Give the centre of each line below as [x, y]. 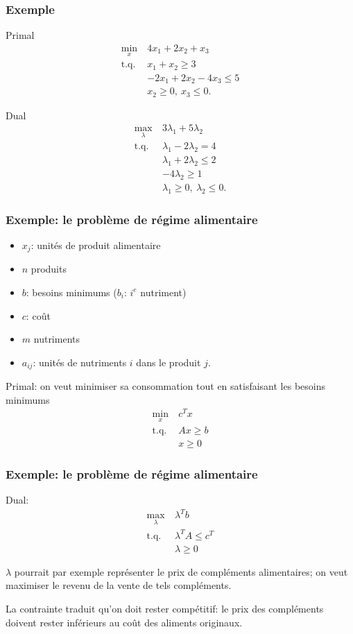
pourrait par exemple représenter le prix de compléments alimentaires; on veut [181, 571]
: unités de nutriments [80, 362]
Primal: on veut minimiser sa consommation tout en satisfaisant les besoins [165, 386]
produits [49, 269]
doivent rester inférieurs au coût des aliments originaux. [124, 622]
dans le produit [169, 362]
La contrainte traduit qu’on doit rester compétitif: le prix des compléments [165, 609]
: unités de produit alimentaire [96, 245]
